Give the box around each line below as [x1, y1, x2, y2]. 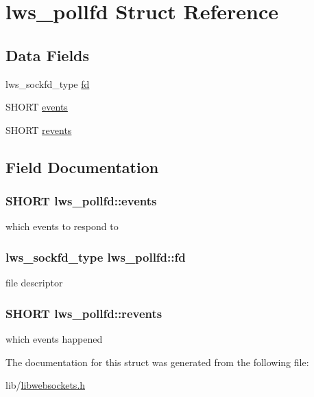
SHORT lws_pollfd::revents [5, 304, 162, 321]
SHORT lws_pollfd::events [5, 192, 157, 209]
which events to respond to [5, 219, 119, 234]
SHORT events [5, 100, 68, 114]
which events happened [5, 331, 103, 345]
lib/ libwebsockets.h [5, 378, 86, 392]
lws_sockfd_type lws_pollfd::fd [5, 248, 186, 265]
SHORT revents [5, 122, 72, 137]
